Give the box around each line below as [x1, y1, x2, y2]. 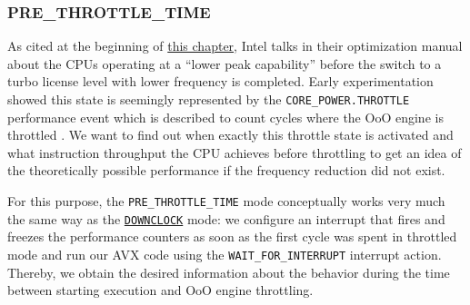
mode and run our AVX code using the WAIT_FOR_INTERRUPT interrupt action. [7, 244, 442, 263]
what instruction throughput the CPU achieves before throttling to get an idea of [7, 143, 462, 162]
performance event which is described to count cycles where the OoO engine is [7, 107, 444, 126]
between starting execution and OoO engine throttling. [7, 280, 314, 300]
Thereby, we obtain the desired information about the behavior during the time [7, 262, 450, 281]
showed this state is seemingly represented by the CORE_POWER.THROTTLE [7, 90, 410, 108]
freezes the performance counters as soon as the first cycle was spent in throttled [7, 227, 457, 246]
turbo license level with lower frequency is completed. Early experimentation [7, 72, 434, 91]
